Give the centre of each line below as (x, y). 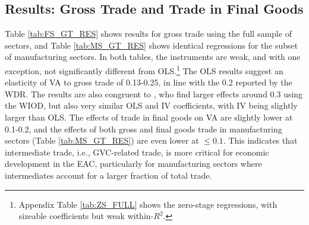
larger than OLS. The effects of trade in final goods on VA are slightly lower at (149, 117)
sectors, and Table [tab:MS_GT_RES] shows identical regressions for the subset (152, 45)
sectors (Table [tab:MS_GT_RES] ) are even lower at (102, 140)
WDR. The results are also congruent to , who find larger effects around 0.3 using (154, 94)
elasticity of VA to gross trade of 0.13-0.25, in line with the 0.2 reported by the (149, 82)
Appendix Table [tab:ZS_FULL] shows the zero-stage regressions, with (148, 204)
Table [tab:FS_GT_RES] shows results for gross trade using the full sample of (148, 34)
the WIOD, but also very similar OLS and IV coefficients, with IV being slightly (151, 105)
